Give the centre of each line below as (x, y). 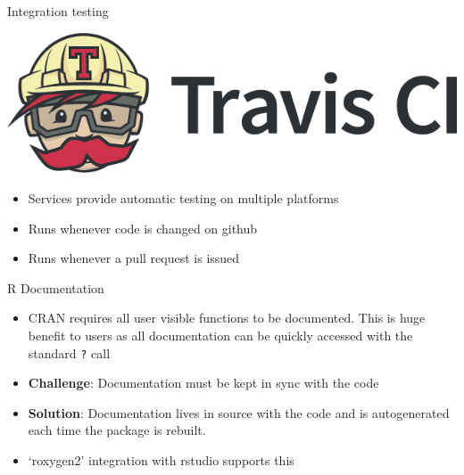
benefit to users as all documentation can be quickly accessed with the (220, 335)
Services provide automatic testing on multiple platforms (183, 197)
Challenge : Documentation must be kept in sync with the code (203, 383)
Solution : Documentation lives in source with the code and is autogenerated (239, 412)
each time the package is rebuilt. (117, 430)
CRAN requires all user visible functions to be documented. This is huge (227, 318)
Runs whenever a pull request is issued (134, 258)
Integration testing (58, 11)
